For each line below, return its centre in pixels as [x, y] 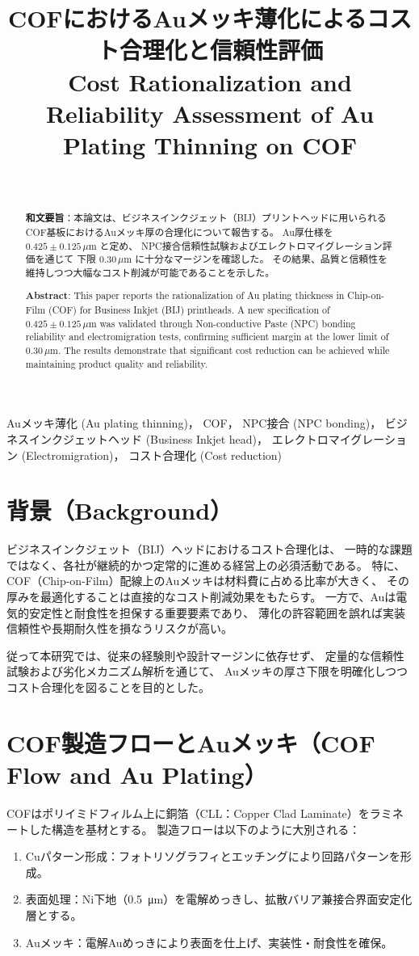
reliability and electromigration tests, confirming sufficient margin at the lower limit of [207, 337]
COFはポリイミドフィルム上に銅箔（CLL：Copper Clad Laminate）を [188, 813]
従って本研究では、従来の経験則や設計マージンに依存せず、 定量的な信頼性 [205, 655]
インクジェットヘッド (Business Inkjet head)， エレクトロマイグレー [207, 438]
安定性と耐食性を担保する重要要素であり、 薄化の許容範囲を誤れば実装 [217, 612]
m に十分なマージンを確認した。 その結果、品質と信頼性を [256, 259]
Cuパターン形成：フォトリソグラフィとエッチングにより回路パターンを [213, 856]
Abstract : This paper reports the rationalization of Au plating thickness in [185, 296]
